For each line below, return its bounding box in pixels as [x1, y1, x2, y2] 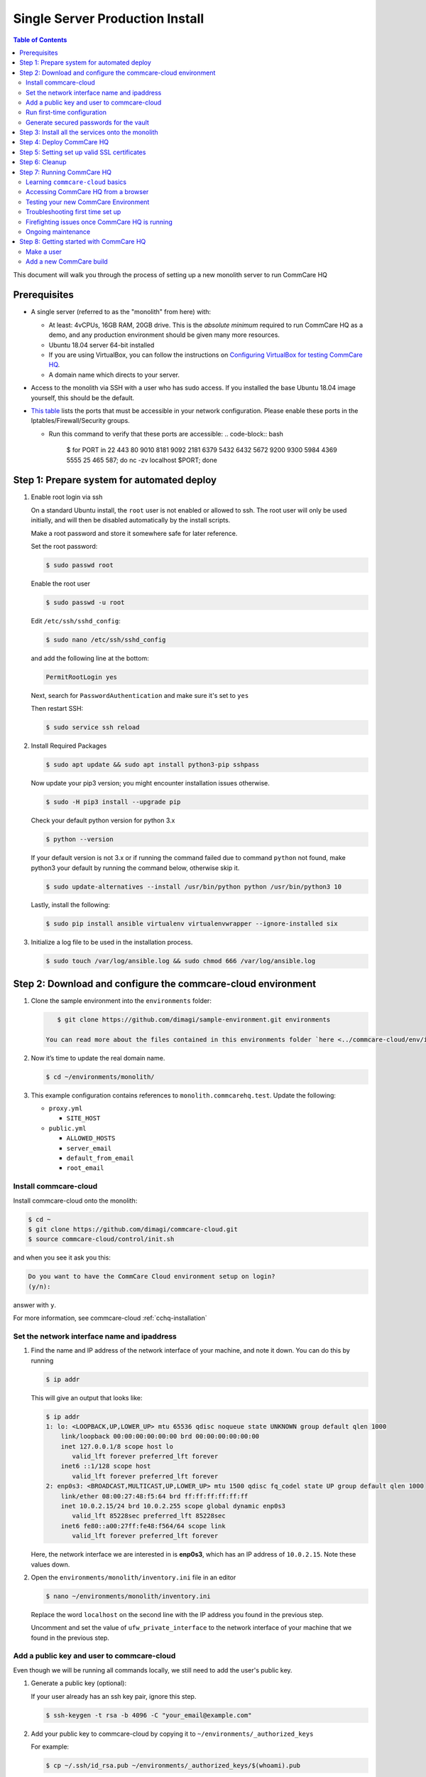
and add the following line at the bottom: [31, 654, 149, 662]
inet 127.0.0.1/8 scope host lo [60, 1442, 174, 1450]
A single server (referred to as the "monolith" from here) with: [31, 308, 212, 316]
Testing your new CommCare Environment [26, 198, 150, 206]
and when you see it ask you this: [13, 1253, 111, 1262]
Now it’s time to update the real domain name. [31, 1053, 165, 1062]
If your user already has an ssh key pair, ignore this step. [31, 1692, 197, 1700]
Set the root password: [31, 542, 98, 550]
